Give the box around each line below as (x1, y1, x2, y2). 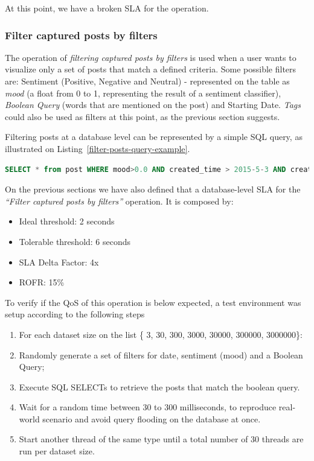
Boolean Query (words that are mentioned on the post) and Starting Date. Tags (5, 98, 301, 111)
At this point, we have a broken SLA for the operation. (5, 2, 209, 14)
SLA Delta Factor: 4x (19, 255, 99, 268)
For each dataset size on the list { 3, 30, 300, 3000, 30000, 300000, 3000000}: (19, 328, 303, 340)
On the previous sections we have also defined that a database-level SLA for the (5, 183, 301, 196)
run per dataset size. (19, 445, 95, 457)
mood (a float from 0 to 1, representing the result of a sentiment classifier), (5, 86, 281, 99)
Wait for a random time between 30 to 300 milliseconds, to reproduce (19, 401, 277, 413)
